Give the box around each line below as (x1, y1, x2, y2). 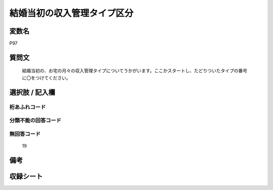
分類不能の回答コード (9, 117, 62, 124)
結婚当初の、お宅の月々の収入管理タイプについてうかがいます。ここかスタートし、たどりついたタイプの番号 (22, 68, 248, 74)
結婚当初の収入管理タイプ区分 (9, 8, 134, 19)
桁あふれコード (9, 104, 46, 111)
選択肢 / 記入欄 (9, 88, 56, 97)
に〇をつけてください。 (22, 75, 71, 81)
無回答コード (9, 130, 41, 137)
